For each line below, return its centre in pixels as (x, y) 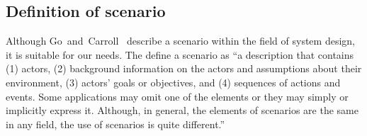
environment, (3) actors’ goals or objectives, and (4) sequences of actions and (173, 82)
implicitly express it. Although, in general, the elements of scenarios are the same (182, 110)
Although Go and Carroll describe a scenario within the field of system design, (180, 41)
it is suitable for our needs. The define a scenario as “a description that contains (180, 54)
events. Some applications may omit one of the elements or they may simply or (177, 96)
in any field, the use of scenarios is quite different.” (115, 124)
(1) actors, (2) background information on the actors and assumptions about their (184, 68)
